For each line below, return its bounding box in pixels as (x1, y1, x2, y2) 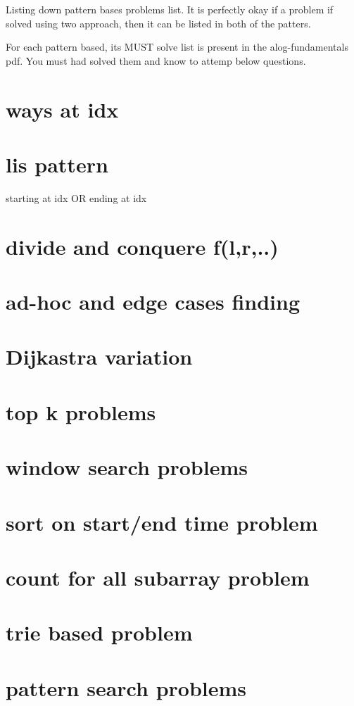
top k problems (6, 397, 156, 426)
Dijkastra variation (6, 342, 193, 371)
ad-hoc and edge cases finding (6, 287, 301, 316)
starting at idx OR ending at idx (6, 190, 147, 205)
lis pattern (6, 149, 108, 178)
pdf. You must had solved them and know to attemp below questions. (6, 53, 306, 68)
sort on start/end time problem (6, 508, 318, 536)
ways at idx (6, 94, 119, 123)
